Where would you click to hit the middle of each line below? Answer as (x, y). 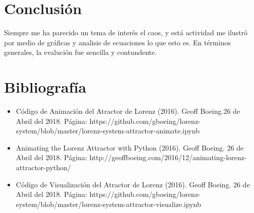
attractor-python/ (43, 167)
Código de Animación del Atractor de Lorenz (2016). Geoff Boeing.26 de (128, 111)
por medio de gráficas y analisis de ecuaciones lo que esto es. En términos (117, 42)
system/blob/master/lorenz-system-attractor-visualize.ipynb (108, 204)
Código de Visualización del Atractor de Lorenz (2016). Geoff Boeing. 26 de (133, 184)
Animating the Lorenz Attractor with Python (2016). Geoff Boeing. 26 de (130, 147)
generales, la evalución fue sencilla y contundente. (81, 52)
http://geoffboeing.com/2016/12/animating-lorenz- (168, 157)
